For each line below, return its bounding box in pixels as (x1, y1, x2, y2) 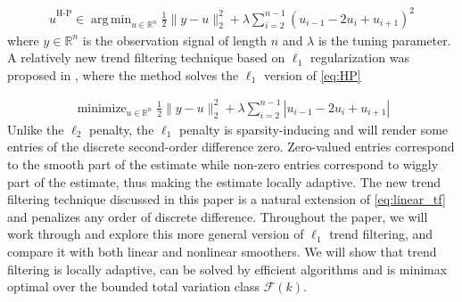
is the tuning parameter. (318, 30, 451, 49)
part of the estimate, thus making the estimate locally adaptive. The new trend (7, 172, 441, 191)
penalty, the (89, 119, 154, 138)
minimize (77, 102, 127, 115)
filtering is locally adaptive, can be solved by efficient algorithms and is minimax (7, 259, 448, 278)
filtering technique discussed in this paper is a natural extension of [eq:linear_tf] (7, 190, 446, 208)
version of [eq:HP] (263, 65, 361, 84)
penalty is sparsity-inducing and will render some (178, 119, 449, 138)
